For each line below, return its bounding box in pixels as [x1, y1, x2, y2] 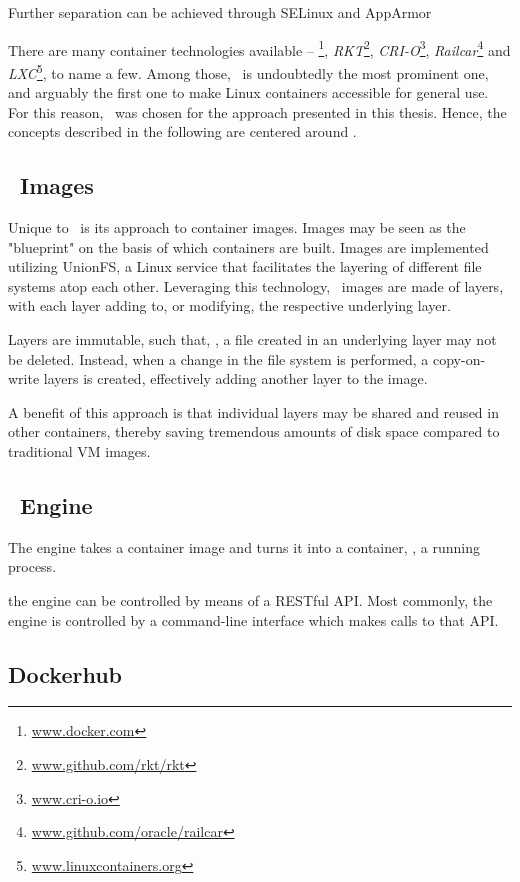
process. [8, 556, 57, 577]
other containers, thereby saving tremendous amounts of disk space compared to [8, 421, 500, 442]
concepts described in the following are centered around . [8, 121, 357, 142]
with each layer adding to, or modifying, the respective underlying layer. [8, 295, 451, 316]
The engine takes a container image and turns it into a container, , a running [8, 536, 481, 557]
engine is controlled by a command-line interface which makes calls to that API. [8, 609, 499, 630]
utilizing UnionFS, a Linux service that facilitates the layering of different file [8, 256, 482, 277]
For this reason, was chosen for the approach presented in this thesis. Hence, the [8, 101, 507, 122]
